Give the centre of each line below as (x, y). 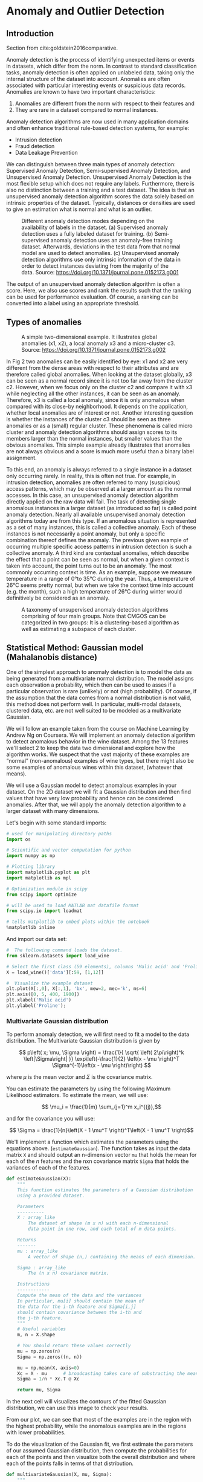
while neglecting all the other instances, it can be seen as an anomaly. (93, 393)
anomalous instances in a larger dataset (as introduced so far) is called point (101, 508)
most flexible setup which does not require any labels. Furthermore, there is (100, 183)
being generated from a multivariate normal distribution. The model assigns (100, 678)
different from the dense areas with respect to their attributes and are (93, 367)
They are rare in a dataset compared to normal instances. (86, 110)
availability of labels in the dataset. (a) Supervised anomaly (95, 227)
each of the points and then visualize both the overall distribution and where (101, 1457)
